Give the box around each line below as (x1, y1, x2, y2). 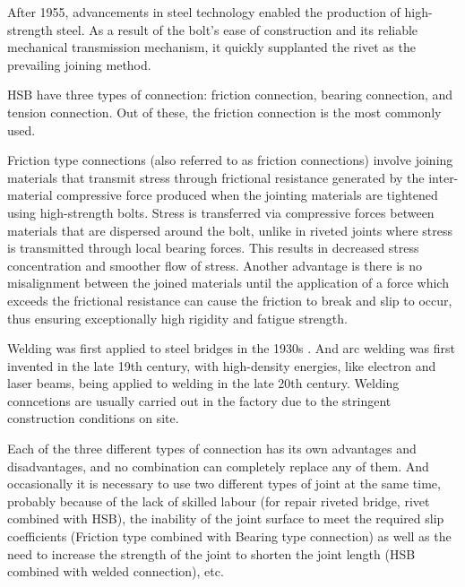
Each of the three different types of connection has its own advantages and (7, 439, 417, 458)
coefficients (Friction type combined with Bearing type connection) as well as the (7, 527, 452, 546)
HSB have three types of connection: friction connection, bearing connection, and (7, 85, 453, 104)
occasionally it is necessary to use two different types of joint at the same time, (7, 474, 441, 493)
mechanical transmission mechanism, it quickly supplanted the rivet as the (7, 38, 416, 56)
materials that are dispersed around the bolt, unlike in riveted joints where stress (7, 220, 453, 239)
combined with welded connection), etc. (7, 562, 224, 581)
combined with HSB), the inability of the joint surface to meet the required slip (7, 509, 444, 528)
